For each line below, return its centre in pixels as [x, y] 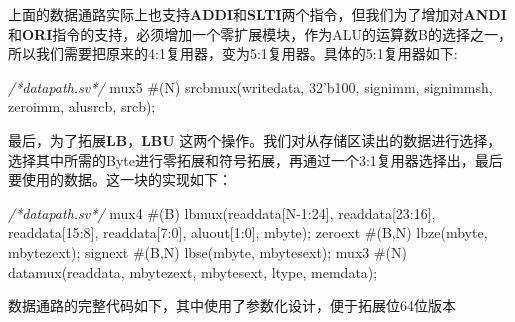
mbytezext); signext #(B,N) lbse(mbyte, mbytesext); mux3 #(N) [207, 251]
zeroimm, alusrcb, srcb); [82, 106]
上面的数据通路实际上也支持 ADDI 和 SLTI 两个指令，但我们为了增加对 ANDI [257, 14]
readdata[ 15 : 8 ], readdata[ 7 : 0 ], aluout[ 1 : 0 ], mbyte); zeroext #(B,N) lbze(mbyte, [248, 232]
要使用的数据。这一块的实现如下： [120, 179]
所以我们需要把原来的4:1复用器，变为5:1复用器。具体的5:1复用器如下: [233, 53]
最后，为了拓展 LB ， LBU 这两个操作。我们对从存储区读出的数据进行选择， [255, 139]
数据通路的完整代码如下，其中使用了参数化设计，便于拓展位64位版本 [232, 305]
